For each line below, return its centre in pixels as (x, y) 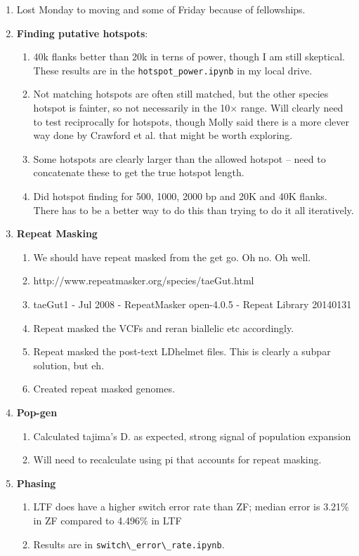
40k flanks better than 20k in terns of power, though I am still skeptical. (189, 57)
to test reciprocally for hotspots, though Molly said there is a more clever (191, 121)
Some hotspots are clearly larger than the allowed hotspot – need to (179, 158)
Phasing (36, 483)
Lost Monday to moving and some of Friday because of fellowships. (161, 9)
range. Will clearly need (292, 108)
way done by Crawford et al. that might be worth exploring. (163, 135)
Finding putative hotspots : (82, 33)
